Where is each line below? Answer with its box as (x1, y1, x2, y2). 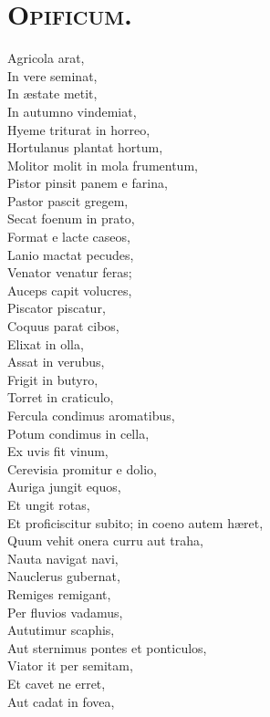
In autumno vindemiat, (7, 101, 137, 120)
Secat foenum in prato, (7, 209, 135, 228)
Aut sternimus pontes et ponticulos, (7, 638, 207, 657)
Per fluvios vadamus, (7, 602, 123, 621)
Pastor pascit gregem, (7, 191, 129, 210)
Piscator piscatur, (7, 298, 106, 317)
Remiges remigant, (7, 584, 111, 603)
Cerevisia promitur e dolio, (7, 459, 157, 478)
